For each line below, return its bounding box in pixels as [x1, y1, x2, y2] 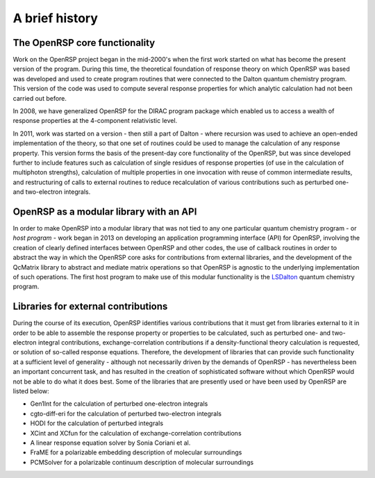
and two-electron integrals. [12, 188, 91, 196]
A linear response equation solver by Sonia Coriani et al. [30, 438, 191, 447]
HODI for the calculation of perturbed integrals [30, 419, 163, 427]
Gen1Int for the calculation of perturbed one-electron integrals [30, 399, 208, 408]
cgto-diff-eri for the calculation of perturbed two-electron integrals [30, 409, 222, 418]
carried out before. [12, 94, 67, 102]
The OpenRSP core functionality [12, 37, 156, 49]
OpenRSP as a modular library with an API [12, 206, 197, 217]
